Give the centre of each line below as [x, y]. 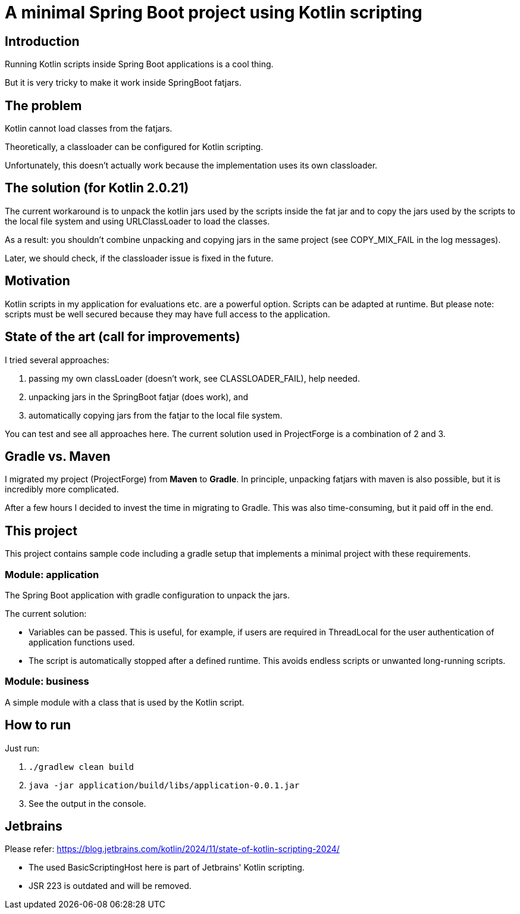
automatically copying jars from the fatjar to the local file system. [156, 415]
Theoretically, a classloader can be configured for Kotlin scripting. [134, 147]
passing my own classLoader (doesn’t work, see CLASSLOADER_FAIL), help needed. [194, 378]
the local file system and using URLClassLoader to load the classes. [137, 221]
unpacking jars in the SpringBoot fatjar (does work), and [139, 397]
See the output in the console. [87, 803]
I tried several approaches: [57, 360]
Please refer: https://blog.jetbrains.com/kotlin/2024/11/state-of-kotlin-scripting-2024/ [172, 849]
